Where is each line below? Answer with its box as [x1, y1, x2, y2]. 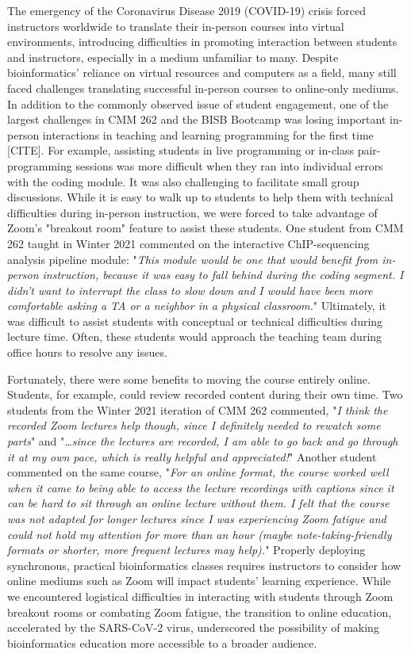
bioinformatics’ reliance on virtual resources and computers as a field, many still [7, 64, 397, 81]
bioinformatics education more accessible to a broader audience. [7, 634, 317, 651]
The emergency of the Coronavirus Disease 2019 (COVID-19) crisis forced [7, 2, 367, 18]
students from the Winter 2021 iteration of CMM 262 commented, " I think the [7, 401, 388, 418]
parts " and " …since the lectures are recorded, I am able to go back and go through [7, 433, 398, 449]
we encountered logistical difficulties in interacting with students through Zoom [7, 587, 394, 604]
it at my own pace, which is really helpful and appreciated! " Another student [7, 448, 377, 465]
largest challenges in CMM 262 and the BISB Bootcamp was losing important [7, 111, 386, 128]
